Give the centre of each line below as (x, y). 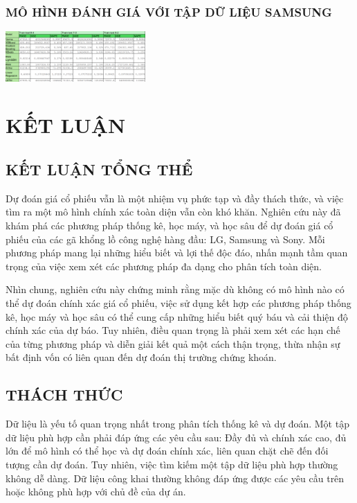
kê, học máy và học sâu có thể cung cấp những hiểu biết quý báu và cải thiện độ (177, 316)
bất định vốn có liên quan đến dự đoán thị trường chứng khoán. (141, 357)
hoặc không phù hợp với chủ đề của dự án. (96, 492)
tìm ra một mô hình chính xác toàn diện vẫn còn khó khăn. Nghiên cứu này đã (173, 212)
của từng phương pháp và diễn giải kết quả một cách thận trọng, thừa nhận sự (173, 343)
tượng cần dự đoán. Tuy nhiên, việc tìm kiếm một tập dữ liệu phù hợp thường (172, 464)
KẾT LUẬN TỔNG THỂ (99, 169)
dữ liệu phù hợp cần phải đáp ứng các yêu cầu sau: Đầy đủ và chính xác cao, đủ (176, 437)
